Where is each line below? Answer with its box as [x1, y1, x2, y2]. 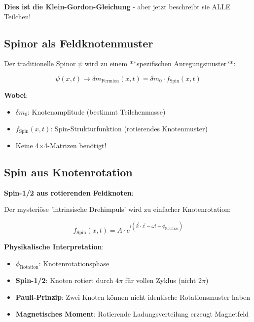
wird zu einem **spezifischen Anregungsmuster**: [84, 58, 236, 69]
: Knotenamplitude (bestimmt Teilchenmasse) [28, 107, 166, 117]
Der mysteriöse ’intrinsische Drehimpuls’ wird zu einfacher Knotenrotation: [4, 204, 231, 214]
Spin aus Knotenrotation [4, 164, 133, 180]
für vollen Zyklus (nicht [125, 275, 196, 285]
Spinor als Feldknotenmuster [4, 35, 153, 50]
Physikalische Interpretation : [4, 241, 104, 252]
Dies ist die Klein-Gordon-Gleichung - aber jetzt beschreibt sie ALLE [4, 1, 231, 11]
